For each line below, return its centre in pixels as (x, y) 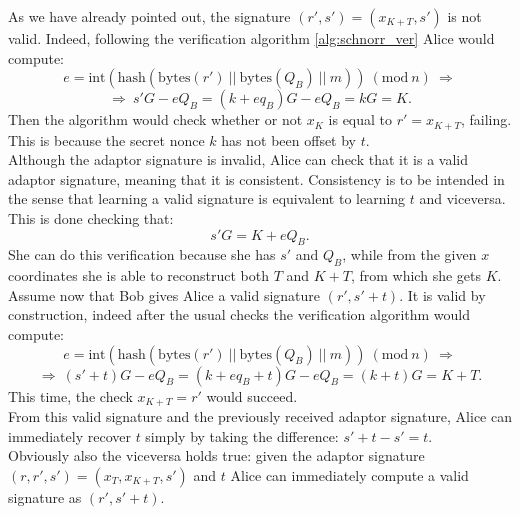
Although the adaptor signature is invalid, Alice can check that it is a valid (238, 159)
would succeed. (252, 395)
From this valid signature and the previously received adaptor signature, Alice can (260, 416)
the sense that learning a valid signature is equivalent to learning (207, 198)
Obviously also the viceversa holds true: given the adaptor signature (216, 455)
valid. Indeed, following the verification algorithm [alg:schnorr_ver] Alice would (251, 38)
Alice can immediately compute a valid (349, 474)
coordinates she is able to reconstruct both (138, 275)
